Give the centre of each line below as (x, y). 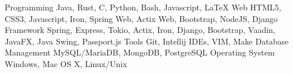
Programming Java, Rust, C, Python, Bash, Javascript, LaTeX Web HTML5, (143, 7)
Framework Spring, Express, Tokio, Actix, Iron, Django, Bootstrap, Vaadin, (140, 30)
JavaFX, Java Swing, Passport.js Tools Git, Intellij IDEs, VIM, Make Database (147, 41)
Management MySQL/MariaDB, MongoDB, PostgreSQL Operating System (140, 52)
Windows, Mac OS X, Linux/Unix (66, 63)
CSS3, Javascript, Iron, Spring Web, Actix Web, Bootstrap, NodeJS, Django (141, 18)
